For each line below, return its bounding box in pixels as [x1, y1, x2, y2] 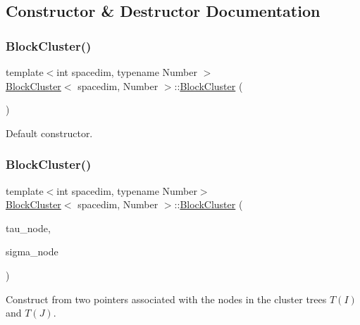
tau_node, [6, 220, 51, 235]
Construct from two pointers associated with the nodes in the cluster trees [6, 291, 327, 306]
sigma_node [6, 244, 58, 259]
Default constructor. [6, 125, 93, 140]
